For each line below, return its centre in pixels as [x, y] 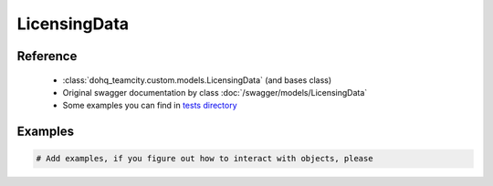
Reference [47, 56]
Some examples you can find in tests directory [150, 106]
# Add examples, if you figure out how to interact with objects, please [205, 159]
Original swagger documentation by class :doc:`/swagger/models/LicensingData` [215, 92]
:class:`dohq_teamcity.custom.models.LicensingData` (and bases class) [197, 80]
